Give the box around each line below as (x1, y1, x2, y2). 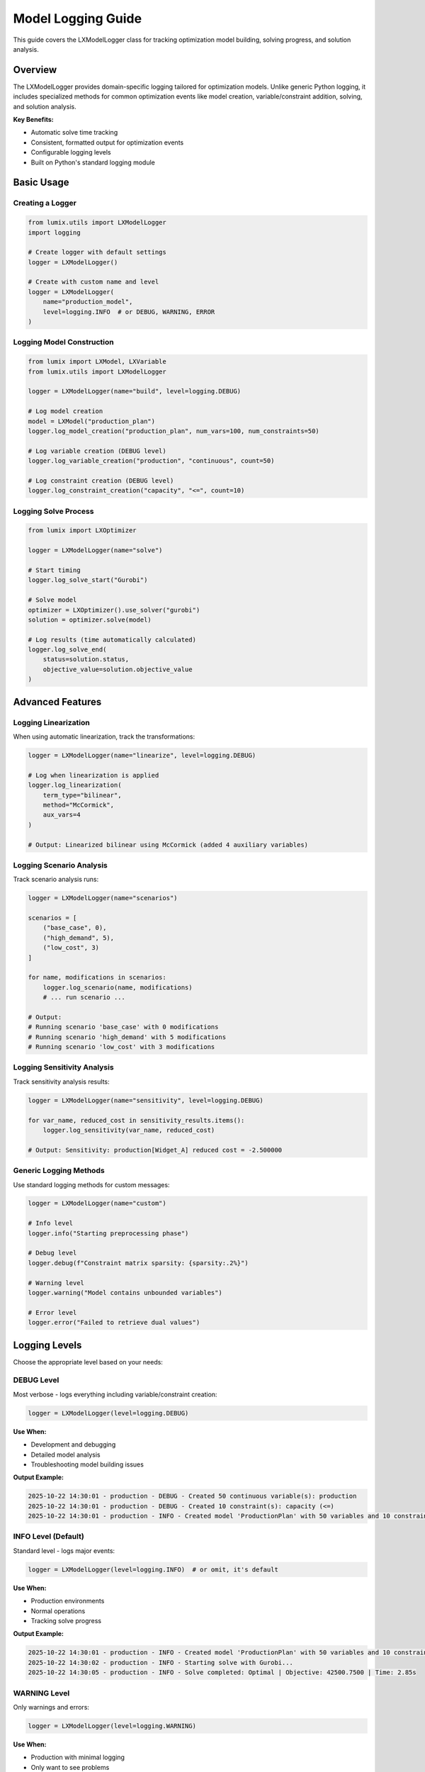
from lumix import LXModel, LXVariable (28, 358, 166, 366)
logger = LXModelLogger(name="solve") (28, 546, 163, 554)
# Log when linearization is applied (28, 771, 159, 779)
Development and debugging (30, 1440, 116, 1449)
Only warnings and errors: (13, 1703, 90, 1711)
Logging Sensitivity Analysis (13, 1062, 114, 1072)
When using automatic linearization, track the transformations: (13, 732, 195, 741)
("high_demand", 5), (42, 933, 115, 942)
